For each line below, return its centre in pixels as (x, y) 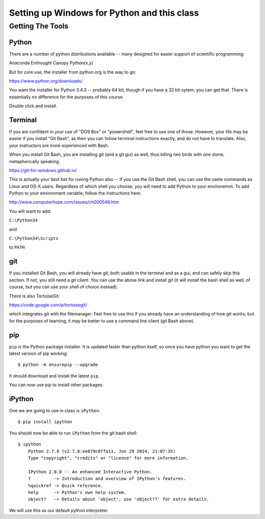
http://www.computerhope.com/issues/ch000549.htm (64, 202)
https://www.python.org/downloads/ (46, 81)
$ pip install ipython (45, 422)
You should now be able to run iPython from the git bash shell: (73, 433)
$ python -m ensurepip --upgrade (58, 365)
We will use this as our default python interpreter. (59, 510)
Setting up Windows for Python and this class (104, 13)
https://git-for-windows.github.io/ (43, 170)
